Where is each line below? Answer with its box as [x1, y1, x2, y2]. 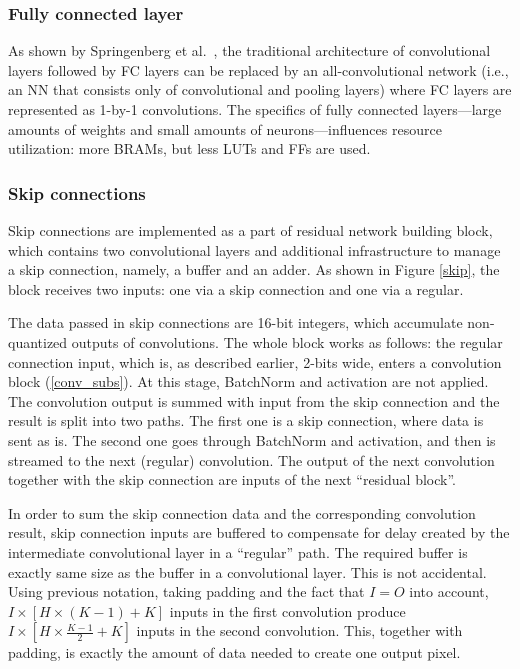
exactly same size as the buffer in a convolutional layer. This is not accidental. [8, 561, 487, 582]
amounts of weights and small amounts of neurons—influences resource [8, 118, 442, 139]
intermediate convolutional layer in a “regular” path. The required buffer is [8, 541, 468, 562]
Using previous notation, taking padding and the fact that [8, 581, 365, 602]
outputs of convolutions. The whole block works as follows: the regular [71, 331, 503, 352]
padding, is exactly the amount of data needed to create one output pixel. [8, 642, 461, 663]
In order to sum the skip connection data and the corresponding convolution [8, 502, 476, 523]
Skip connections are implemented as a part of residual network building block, [8, 220, 493, 240]
